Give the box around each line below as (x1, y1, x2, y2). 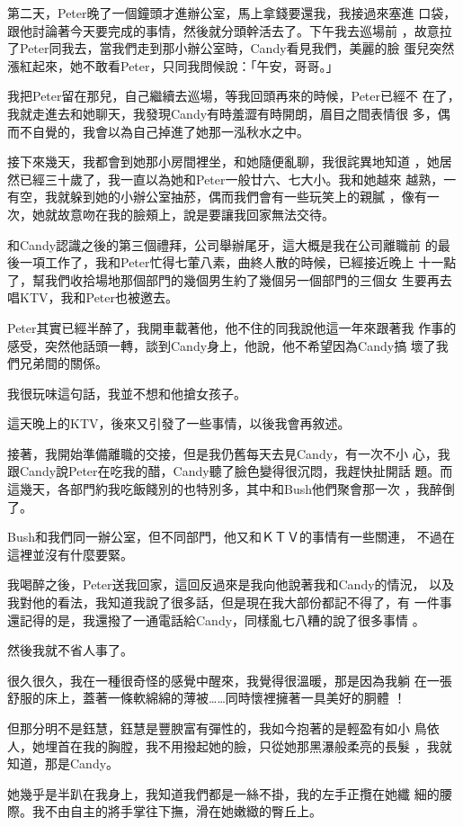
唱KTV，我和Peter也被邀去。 (7, 288, 179, 307)
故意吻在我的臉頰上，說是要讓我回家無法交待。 (57, 204, 334, 223)
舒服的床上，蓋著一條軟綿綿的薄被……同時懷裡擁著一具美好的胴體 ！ (7, 688, 406, 707)
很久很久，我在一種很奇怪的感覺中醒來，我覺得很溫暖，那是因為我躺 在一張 (7, 670, 452, 689)
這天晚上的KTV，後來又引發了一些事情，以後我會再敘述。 (7, 414, 351, 433)
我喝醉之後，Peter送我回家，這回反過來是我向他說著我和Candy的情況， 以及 (7, 575, 455, 594)
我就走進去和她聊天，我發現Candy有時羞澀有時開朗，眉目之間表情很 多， (7, 103, 438, 122)
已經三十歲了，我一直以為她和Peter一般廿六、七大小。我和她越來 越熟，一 (19, 169, 457, 188)
